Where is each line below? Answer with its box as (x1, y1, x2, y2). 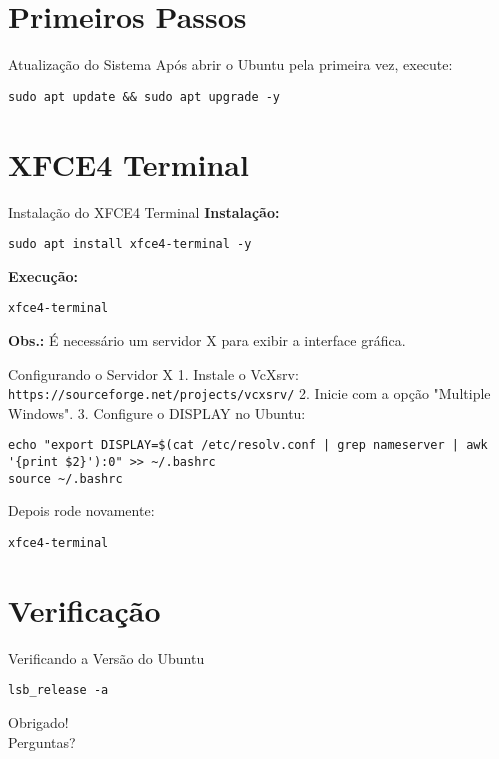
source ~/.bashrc (8, 471, 123, 486)
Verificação (8, 589, 161, 630)
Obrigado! (8, 712, 69, 733)
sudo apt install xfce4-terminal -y (8, 237, 252, 252)
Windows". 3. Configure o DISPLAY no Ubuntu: (8, 402, 306, 423)
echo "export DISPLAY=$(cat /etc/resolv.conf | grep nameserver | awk (8, 438, 488, 453)
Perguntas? (8, 731, 76, 752)
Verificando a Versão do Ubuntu (8, 647, 205, 668)
